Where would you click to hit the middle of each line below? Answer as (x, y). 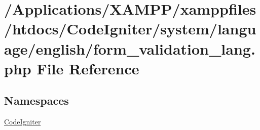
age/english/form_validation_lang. (130, 48)
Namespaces (36, 100)
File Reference (88, 68)
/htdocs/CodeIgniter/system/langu (130, 29)
